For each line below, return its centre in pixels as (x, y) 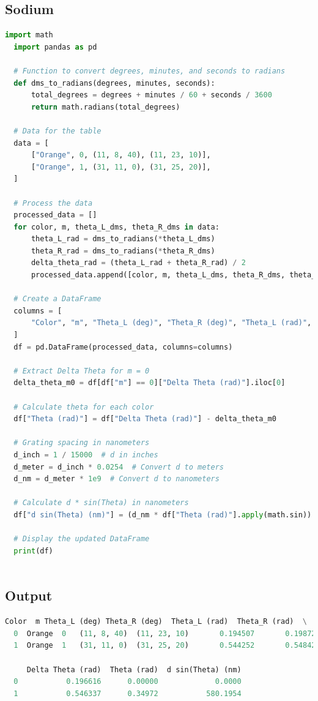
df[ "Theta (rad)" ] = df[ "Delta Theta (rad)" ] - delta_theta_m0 (145, 419)
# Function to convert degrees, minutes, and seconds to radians (150, 71)
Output (29, 595)
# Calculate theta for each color (84, 407)
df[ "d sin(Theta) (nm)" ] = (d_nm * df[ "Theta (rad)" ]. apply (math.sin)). (165, 515)
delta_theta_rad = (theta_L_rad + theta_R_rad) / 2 (138, 263)
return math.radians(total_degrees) (105, 107)
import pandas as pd (55, 47)
